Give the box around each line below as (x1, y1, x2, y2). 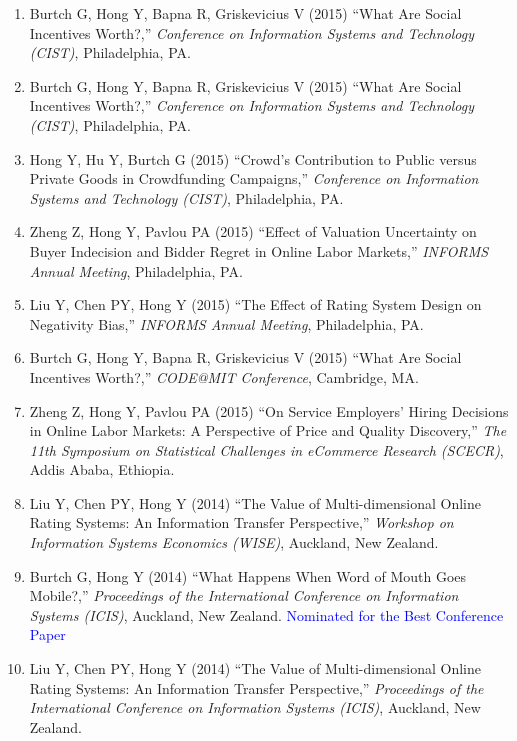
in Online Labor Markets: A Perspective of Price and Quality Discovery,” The (29, 420, 507, 441)
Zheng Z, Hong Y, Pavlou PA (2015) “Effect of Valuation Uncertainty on (29, 221, 477, 242)
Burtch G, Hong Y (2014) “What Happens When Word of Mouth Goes (29, 565, 467, 586)
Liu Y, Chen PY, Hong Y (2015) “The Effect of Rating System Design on (29, 294, 482, 315)
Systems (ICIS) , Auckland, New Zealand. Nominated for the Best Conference (29, 604, 504, 625)
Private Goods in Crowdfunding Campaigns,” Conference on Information (29, 168, 479, 189)
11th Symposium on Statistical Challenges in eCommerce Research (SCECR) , (29, 439, 504, 460)
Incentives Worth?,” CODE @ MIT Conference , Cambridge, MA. (29, 366, 419, 387)
